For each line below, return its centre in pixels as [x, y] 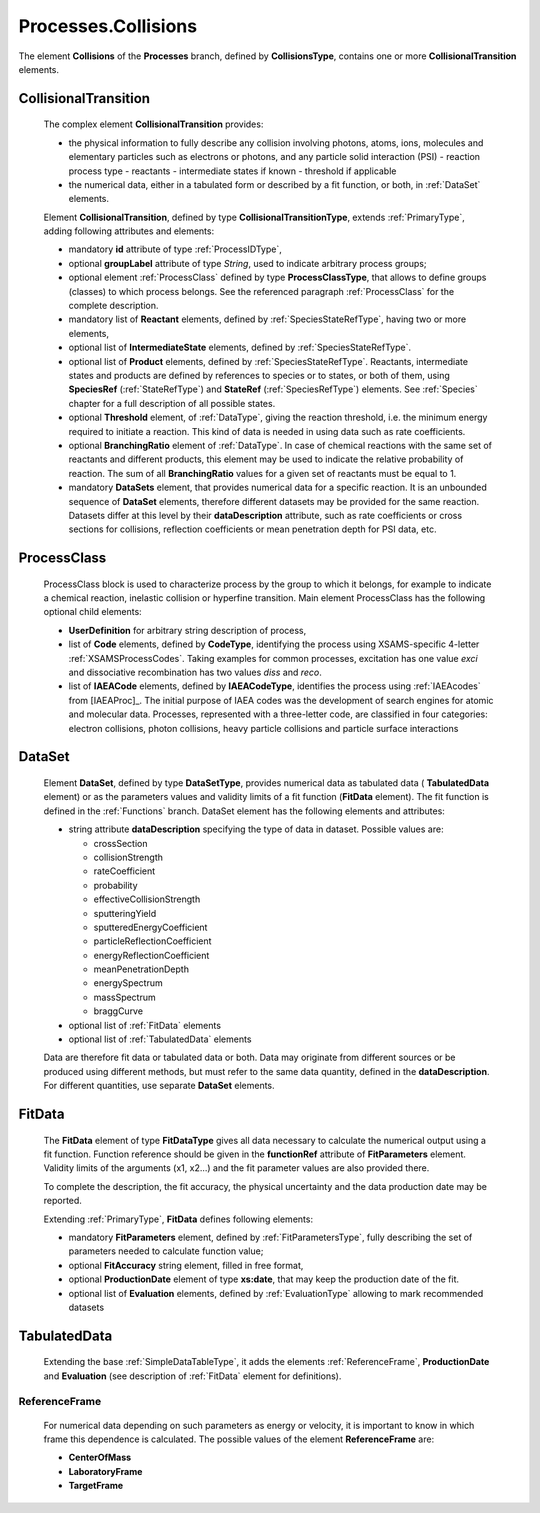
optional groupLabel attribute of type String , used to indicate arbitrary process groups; [247, 263]
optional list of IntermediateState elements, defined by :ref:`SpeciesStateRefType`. [240, 347]
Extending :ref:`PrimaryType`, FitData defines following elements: [178, 1219]
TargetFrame [96, 1486]
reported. [62, 1201]
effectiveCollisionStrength [147, 899]
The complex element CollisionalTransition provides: [153, 124]
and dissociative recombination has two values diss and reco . [195, 672]
